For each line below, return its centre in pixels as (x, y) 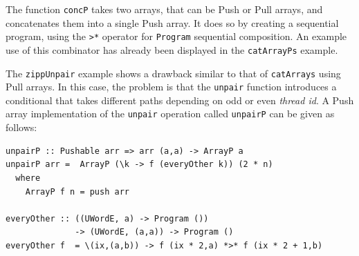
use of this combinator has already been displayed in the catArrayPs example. (172, 49)
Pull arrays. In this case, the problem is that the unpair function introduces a (171, 87)
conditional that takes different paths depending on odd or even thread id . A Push (180, 100)
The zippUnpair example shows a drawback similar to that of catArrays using (173, 73)
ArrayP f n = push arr (77, 191)
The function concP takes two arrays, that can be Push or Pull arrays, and (164, 9)
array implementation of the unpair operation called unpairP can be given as (170, 114)
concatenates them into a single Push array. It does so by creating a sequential (172, 22)
